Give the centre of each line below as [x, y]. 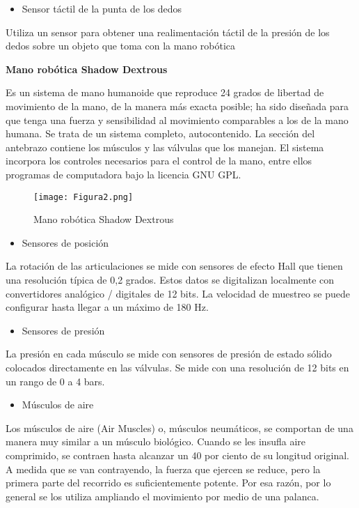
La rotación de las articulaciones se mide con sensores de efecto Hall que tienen [174, 266]
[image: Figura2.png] [83, 197]
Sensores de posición [65, 242]
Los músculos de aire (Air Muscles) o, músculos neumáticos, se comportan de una [179, 428]
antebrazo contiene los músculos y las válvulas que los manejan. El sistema [165, 147]
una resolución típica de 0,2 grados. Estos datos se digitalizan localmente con [170, 279]
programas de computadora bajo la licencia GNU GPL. [123, 174]
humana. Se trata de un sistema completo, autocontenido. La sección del [160, 133]
